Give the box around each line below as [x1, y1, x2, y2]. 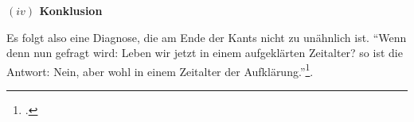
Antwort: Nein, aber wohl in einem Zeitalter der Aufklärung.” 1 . [6, 60, 314, 79]
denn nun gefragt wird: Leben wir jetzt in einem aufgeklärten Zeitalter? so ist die [6, 44, 403, 61]
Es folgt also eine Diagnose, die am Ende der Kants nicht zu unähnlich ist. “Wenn [6, 29, 407, 45]
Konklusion [39, 2, 103, 18]
